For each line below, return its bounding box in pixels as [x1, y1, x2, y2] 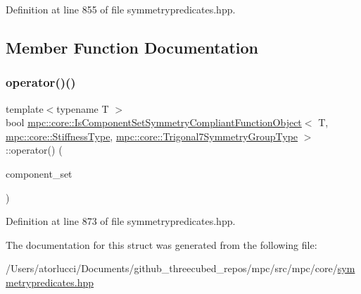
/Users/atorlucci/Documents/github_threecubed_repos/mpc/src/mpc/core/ [6, 261, 338, 276]
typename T [56, 101, 109, 116]
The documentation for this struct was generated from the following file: [6, 237, 317, 252]
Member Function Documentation [6, 36, 259, 58]
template [6, 101, 44, 116]
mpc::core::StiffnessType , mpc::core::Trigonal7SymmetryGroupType [6, 128, 298, 143]
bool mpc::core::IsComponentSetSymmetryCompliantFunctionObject [6, 115, 302, 130]
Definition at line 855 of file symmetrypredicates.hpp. [6, 2, 236, 16]
